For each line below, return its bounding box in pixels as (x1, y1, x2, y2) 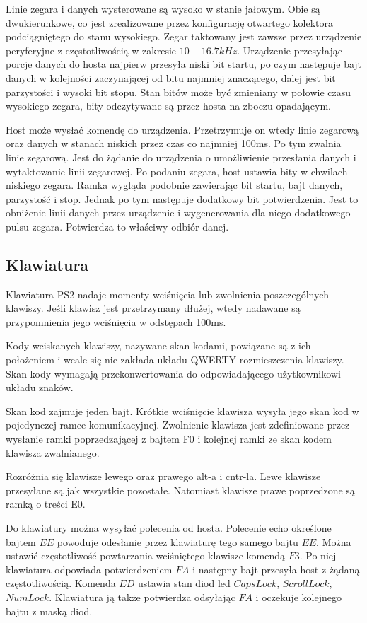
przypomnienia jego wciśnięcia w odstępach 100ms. (6, 314, 226, 329)
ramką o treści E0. (6, 496, 86, 511)
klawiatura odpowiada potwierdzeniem (6, 561, 173, 576)
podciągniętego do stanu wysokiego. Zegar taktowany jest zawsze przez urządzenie (6, 29, 362, 44)
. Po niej (299, 548, 337, 563)
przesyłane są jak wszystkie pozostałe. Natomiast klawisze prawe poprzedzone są (6, 482, 355, 497)
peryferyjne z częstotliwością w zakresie (6, 42, 177, 57)
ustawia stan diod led (137, 576, 231, 590)
